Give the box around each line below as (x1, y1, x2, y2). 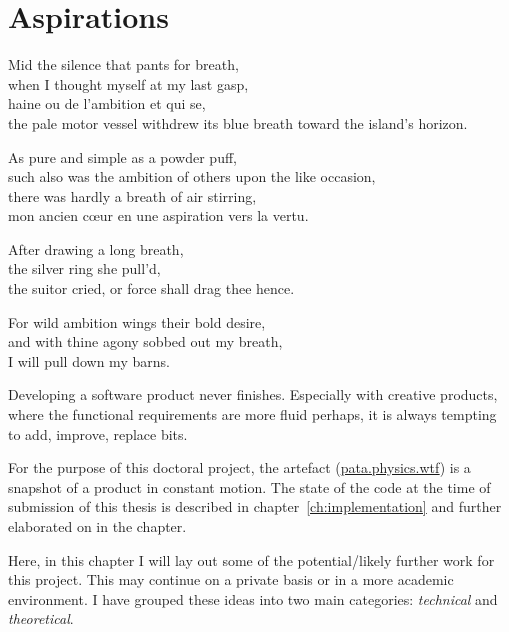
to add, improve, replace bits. (8, 423, 188, 444)
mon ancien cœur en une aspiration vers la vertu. (8, 205, 309, 226)
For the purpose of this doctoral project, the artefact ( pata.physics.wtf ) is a (8, 457, 471, 478)
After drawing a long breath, (8, 238, 184, 259)
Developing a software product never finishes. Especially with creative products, (8, 384, 498, 405)
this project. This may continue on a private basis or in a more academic (8, 569, 454, 590)
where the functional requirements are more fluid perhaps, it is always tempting (8, 404, 497, 425)
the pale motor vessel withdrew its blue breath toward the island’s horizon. (8, 112, 468, 133)
